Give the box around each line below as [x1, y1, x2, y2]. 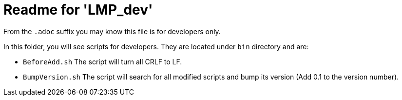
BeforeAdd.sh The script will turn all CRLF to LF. [23, 57, 182, 66]
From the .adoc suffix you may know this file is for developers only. [3, 27, 221, 36]
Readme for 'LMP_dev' [3, 1, 153, 18]
